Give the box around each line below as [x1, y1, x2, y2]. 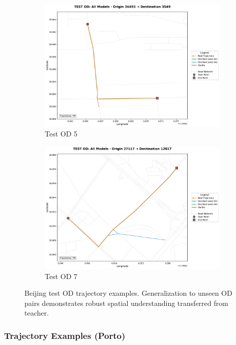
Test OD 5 [45, 128, 78, 139]
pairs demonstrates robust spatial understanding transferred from [24, 297, 228, 308]
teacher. [24, 307, 49, 318]
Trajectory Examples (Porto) [4, 329, 126, 341]
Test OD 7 [45, 270, 78, 281]
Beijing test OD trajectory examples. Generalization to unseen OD [24, 288, 232, 298]
